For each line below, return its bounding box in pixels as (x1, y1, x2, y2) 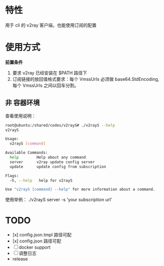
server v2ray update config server (9, 159, 95, 165)
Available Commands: (5, 150, 48, 156)
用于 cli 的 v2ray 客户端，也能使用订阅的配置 (5, 22, 96, 28)
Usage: (5, 137, 19, 142)
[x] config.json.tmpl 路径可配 (12, 232, 71, 238)
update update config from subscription (9, 164, 106, 169)
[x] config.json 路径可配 (12, 238, 61, 244)
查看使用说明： (5, 112, 36, 118)
